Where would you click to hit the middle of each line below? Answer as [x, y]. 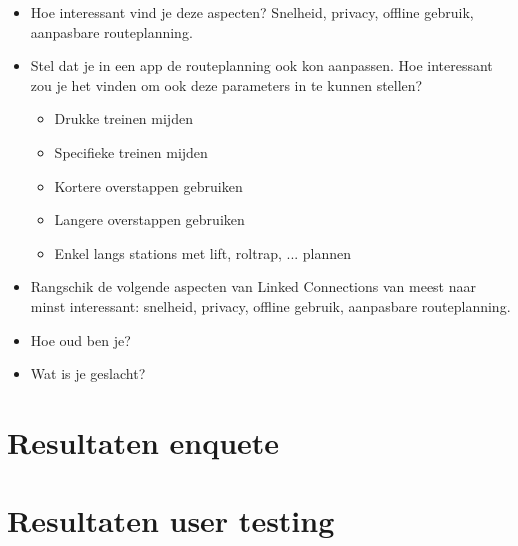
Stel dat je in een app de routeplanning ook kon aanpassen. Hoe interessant [261, 65]
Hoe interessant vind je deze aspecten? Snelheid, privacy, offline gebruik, [252, 12]
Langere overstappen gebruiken [149, 219]
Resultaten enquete [143, 441]
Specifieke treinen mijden [131, 151]
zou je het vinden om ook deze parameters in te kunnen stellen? [226, 84]
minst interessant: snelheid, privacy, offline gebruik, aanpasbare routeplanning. [270, 305]
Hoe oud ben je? [80, 339]
